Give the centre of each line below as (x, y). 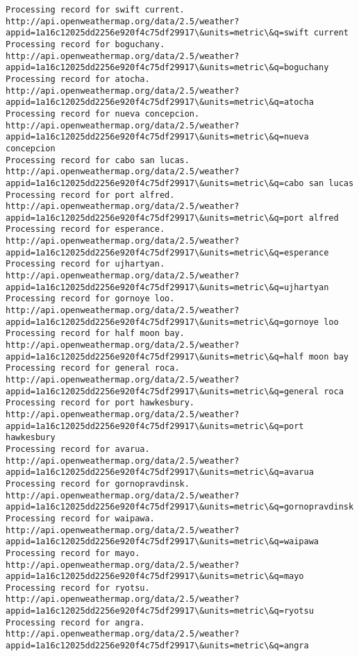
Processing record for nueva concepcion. (103, 113)
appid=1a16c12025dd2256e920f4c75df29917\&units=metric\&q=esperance (167, 252)
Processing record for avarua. (78, 449)
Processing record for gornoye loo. (90, 299)
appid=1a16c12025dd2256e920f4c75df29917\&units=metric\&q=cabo (155, 183)
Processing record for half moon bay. (95, 334)
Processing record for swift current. (95, 10)
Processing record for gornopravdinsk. (98, 483)
